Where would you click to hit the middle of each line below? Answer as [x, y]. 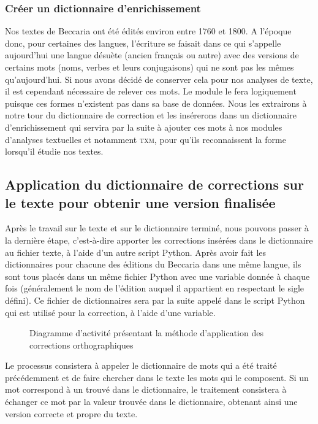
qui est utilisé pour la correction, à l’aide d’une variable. [110, 312]
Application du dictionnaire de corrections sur [154, 184]
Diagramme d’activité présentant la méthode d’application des [146, 333]
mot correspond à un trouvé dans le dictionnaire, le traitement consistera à [146, 389]
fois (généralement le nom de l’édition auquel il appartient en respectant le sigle [154, 288]
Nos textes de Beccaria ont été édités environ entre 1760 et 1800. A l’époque [148, 31]
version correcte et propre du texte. [71, 413]
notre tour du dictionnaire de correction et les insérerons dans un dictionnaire [151, 115]
